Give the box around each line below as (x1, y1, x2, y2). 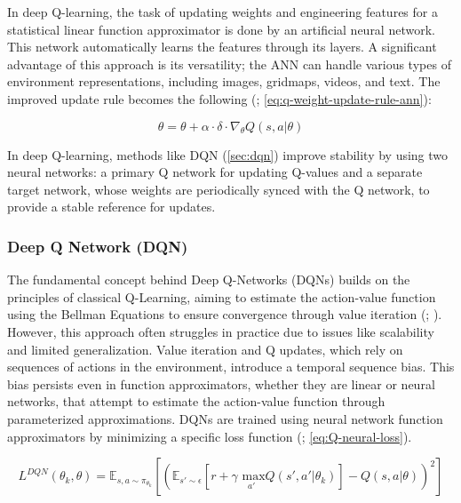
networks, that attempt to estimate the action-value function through (7, 392, 385, 411)
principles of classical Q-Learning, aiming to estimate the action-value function (7, 287, 436, 306)
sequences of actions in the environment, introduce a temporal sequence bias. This (7, 357, 455, 376)
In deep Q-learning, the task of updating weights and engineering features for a (7, 3, 438, 20)
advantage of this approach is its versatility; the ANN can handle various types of (7, 54, 451, 73)
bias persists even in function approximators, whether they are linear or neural (7, 374, 435, 393)
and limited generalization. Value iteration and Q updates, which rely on (7, 339, 403, 358)
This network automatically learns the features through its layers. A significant (7, 37, 437, 56)
